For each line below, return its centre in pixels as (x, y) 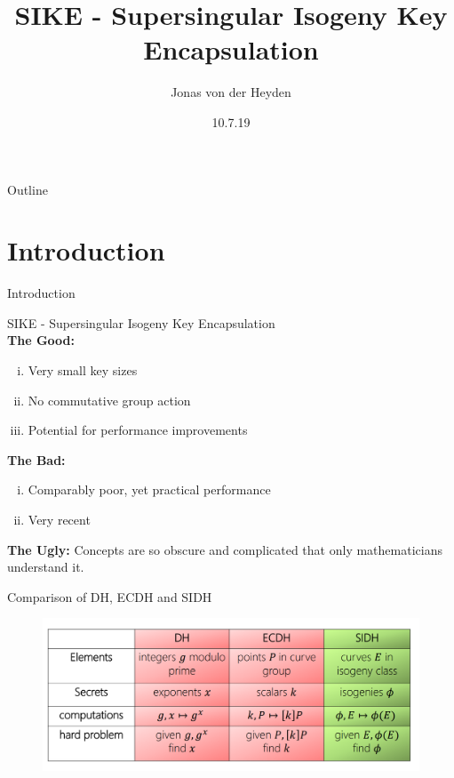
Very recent (59, 519)
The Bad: (36, 459)
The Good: (41, 340)
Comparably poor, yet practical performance (149, 489)
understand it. (46, 567)
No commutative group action (109, 400)
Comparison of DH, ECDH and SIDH (110, 596)
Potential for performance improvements (138, 430)
